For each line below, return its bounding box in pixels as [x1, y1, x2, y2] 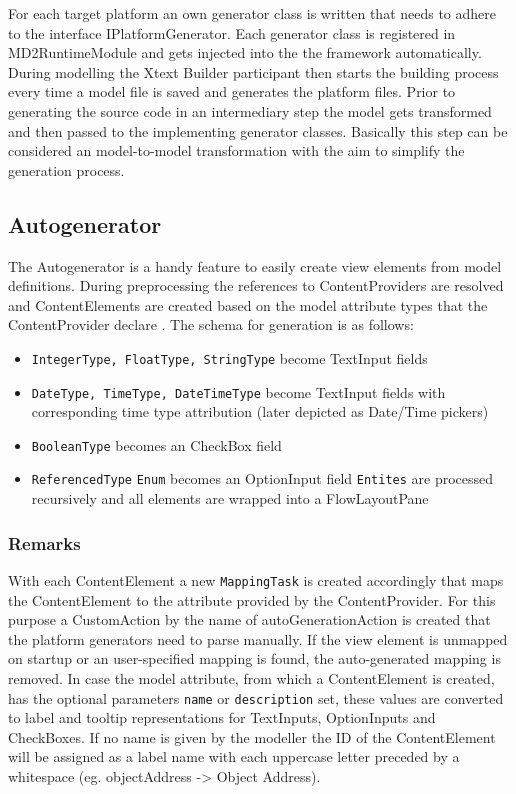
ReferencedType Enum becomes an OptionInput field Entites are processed [31, 468, 494, 489]
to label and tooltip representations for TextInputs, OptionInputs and [8, 707, 436, 728]
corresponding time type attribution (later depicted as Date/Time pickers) [31, 401, 489, 422]
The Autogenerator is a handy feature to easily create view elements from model [8, 255, 502, 276]
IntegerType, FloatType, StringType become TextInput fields [31, 347, 428, 368]
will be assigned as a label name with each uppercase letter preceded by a [8, 746, 460, 767]
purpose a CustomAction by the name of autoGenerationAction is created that [8, 609, 491, 630]
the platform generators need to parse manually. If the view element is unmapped [8, 628, 508, 649]
